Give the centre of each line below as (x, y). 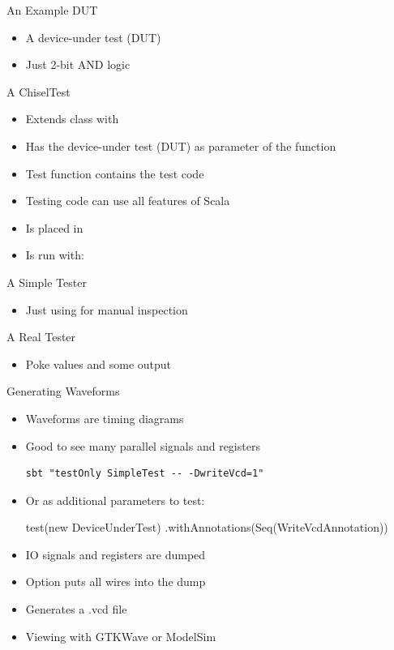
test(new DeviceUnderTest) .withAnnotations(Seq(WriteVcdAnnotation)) (207, 527)
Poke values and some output (98, 363)
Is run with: (55, 255)
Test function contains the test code (115, 173)
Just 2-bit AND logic (78, 64)
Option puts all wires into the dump (116, 582)
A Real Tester (41, 337)
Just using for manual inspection (107, 309)
